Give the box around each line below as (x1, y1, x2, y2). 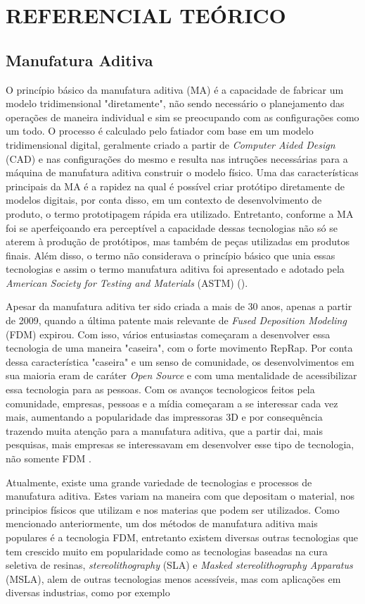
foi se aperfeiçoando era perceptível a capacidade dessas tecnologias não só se (6, 220, 338, 235)
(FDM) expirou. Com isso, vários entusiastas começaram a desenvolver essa (6, 326, 331, 341)
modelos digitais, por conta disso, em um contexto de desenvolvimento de (6, 192, 322, 207)
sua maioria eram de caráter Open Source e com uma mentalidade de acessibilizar (6, 368, 357, 383)
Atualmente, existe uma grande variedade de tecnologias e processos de (6, 474, 312, 489)
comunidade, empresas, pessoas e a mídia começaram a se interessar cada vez (6, 395, 338, 410)
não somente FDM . (6, 451, 91, 466)
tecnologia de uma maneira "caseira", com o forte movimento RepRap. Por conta (6, 340, 353, 355)
